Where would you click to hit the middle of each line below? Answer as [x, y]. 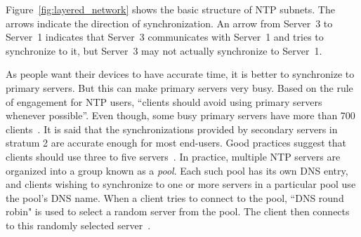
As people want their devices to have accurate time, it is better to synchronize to [180, 74]
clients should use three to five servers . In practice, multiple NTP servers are [173, 156]
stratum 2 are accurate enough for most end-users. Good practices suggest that [176, 143]
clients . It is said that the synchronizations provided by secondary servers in [172, 129]
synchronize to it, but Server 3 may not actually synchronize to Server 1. [164, 50]
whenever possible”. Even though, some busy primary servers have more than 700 [180, 115]
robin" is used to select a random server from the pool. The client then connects [178, 211]
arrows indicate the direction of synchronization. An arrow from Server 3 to [169, 23]
